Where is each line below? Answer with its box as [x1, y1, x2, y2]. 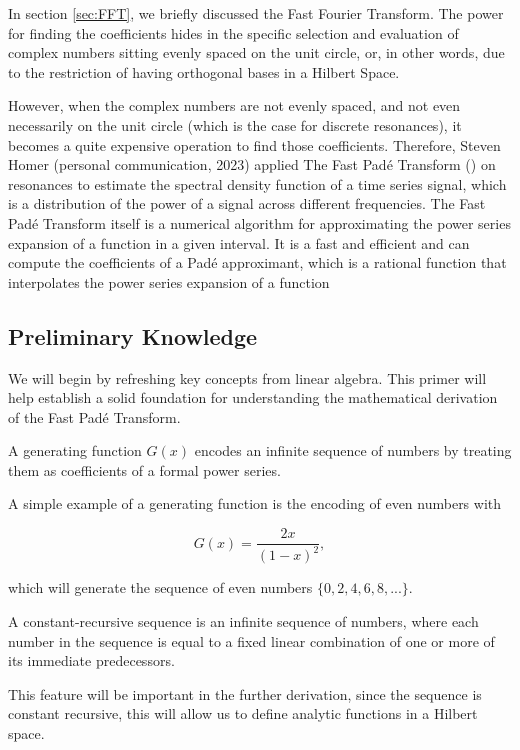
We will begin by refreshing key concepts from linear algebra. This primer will [8, 367, 487, 388]
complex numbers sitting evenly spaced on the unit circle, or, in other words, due [8, 42, 505, 63]
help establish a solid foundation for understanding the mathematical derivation [8, 387, 498, 408]
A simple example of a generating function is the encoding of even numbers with [8, 493, 502, 514]
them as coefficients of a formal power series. [8, 459, 281, 480]
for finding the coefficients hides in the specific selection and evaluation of [8, 22, 459, 43]
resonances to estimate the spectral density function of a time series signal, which [8, 173, 507, 194]
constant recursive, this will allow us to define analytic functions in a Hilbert [8, 703, 478, 724]
